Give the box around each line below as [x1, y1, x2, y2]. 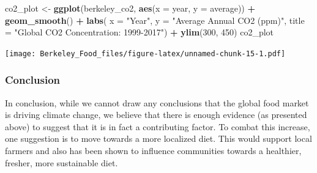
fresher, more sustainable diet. [5, 156, 118, 169]
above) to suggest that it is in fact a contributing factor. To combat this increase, [5, 120, 310, 133]
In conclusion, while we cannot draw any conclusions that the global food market [5, 96, 309, 109]
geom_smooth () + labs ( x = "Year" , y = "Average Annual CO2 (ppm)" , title [5, 13, 305, 26]
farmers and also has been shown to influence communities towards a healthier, [5, 144, 302, 157]
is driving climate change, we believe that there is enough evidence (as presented [5, 108, 307, 121]
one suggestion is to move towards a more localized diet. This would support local [5, 132, 312, 145]
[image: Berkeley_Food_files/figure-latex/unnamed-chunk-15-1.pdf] [5, 49, 286, 58]
